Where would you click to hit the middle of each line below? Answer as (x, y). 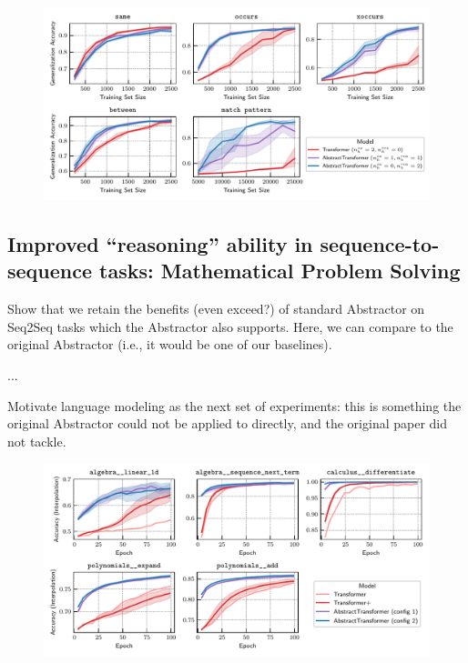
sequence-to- (380, 243)
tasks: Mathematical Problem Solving (280, 271)
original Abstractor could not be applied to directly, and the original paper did (228, 423)
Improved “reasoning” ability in (160, 243)
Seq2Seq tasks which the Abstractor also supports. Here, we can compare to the (230, 326)
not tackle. (37, 441)
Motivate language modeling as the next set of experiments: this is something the (234, 405)
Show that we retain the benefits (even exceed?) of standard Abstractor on (216, 309)
